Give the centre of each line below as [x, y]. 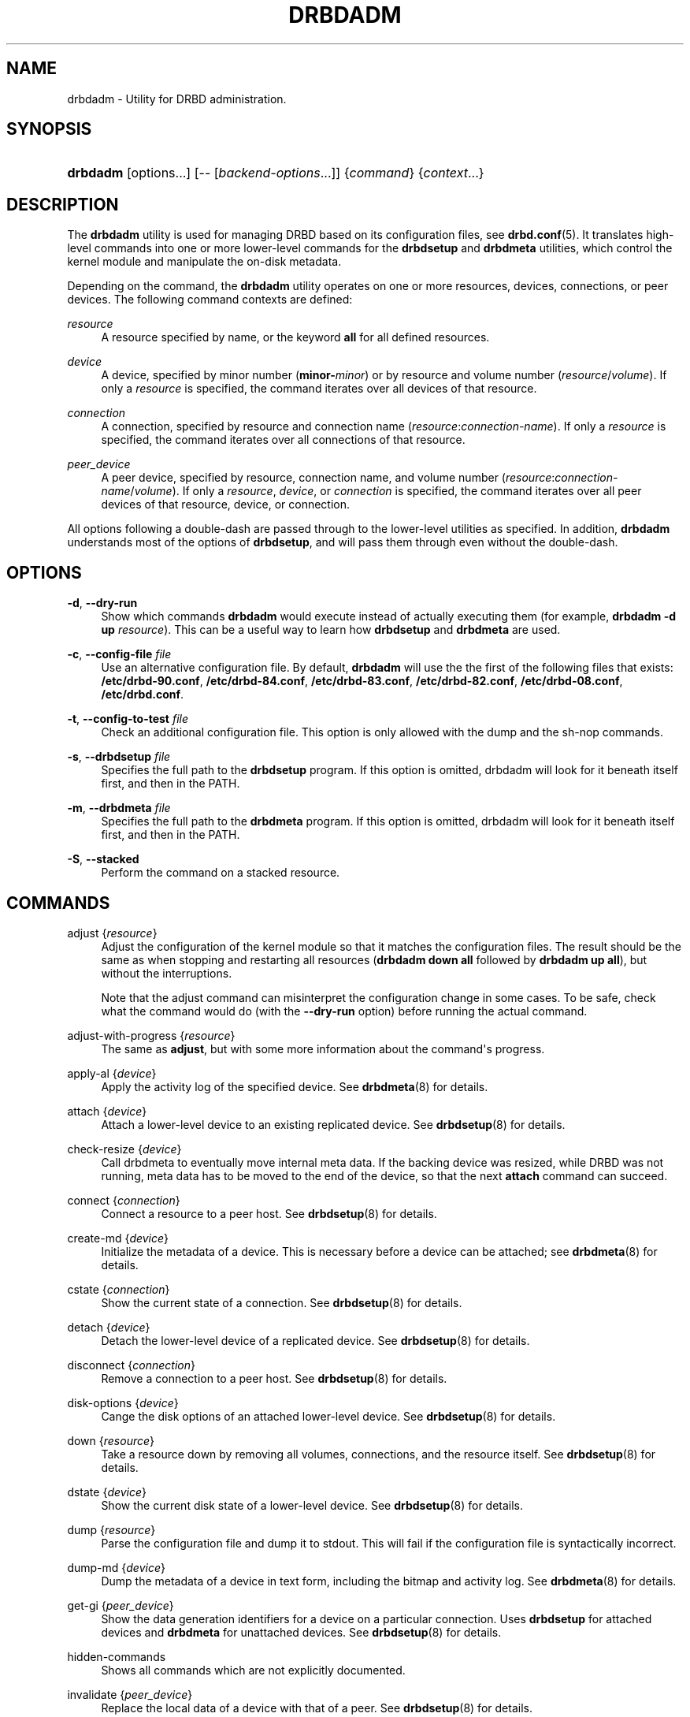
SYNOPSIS [49, 129]
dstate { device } [107, 1492]
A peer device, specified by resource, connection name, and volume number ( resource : [328, 478]
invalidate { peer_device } [130, 1694]
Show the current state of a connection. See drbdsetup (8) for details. [282, 1302]
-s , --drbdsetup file [119, 757]
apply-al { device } [112, 1073]
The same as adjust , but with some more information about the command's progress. [323, 1048]
